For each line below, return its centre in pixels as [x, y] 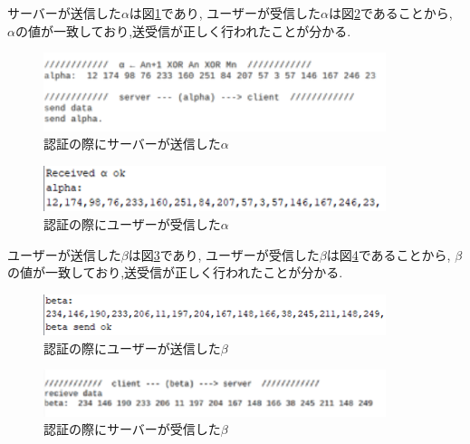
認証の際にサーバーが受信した [132, 429]
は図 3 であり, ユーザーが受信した [224, 254]
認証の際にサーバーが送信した [132, 144]
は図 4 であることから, [388, 254]
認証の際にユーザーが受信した [132, 223]
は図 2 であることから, [390, 13]
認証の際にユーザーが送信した [132, 347]
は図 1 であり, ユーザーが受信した [225, 13]
